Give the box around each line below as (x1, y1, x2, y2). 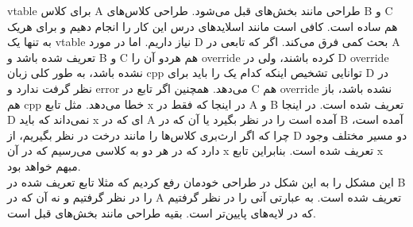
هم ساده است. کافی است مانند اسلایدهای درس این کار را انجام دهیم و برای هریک (7, 17, 398, 34)
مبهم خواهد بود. (7, 157, 81, 174)
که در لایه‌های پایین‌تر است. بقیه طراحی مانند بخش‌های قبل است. (7, 204, 316, 221)
